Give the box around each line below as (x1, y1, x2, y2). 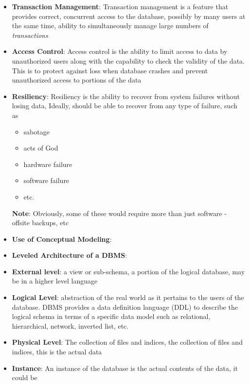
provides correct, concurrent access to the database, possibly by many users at (12, 11, 246, 21)
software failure (23, 175, 70, 185)
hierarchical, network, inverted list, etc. (12, 320, 129, 331)
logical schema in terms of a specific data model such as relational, (12, 311, 211, 321)
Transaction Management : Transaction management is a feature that (12, 1, 229, 11)
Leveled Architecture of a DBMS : (12, 250, 127, 260)
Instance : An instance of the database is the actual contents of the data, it (12, 363, 238, 373)
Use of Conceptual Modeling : (12, 234, 112, 244)
